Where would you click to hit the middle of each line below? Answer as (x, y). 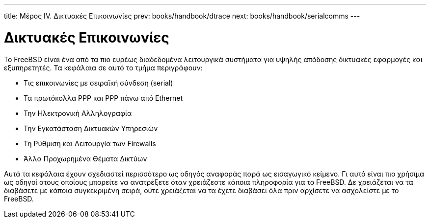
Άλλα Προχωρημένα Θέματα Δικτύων (85, 158)
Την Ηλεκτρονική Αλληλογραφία (78, 113)
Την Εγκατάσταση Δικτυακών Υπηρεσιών (91, 128)
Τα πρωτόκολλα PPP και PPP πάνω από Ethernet (103, 98)
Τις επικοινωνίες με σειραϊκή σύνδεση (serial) (98, 83)
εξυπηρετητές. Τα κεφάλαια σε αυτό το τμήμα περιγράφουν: (103, 67)
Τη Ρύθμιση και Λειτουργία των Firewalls (90, 143)
